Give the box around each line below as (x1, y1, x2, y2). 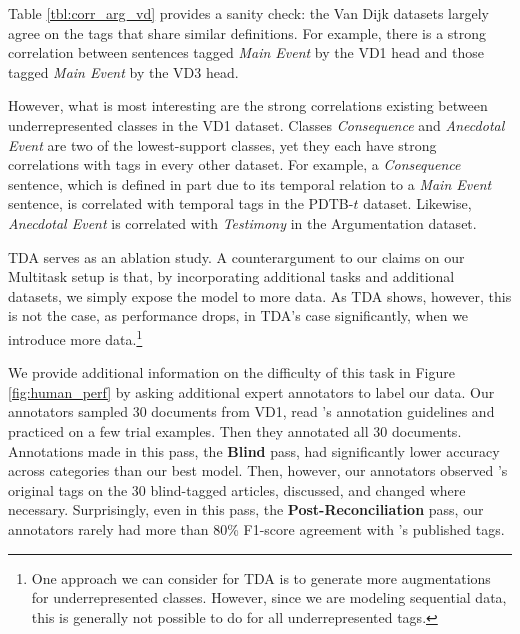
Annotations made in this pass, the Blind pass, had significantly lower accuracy (8, 440, 500, 461)
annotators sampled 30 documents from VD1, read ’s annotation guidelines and (8, 401, 495, 422)
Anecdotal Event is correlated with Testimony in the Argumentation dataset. (8, 212, 477, 233)
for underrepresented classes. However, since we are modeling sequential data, (31, 587, 507, 608)
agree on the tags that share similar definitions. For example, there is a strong (8, 22, 487, 43)
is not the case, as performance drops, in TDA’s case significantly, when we (8, 305, 469, 326)
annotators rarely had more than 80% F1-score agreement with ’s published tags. (8, 518, 505, 539)
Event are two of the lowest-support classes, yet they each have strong (8, 134, 437, 155)
